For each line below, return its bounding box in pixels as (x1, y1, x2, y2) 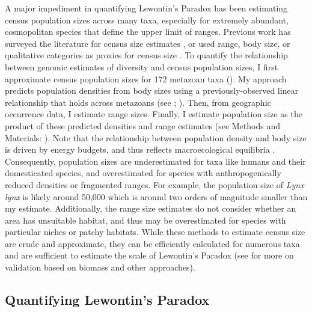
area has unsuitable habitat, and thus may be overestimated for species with (5, 213, 286, 226)
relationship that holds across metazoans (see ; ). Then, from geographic (5, 96, 271, 108)
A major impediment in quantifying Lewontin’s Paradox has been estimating (5, 2, 288, 14)
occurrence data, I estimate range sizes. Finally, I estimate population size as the (5, 108, 302, 120)
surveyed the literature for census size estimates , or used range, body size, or (5, 37, 290, 49)
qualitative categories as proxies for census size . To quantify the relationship (5, 49, 288, 61)
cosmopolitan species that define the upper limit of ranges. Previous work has (5, 25, 291, 38)
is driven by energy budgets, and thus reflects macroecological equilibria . (5, 143, 275, 156)
